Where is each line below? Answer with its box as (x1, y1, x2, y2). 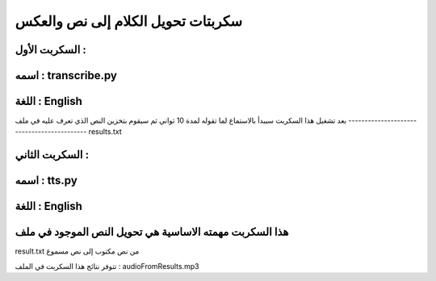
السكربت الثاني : (15, 148, 89, 161)
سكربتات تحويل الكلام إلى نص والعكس (15, 12, 243, 30)
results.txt (88, 127, 123, 136)
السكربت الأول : (15, 43, 86, 57)
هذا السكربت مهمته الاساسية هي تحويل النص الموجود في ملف (15, 225, 289, 239)
